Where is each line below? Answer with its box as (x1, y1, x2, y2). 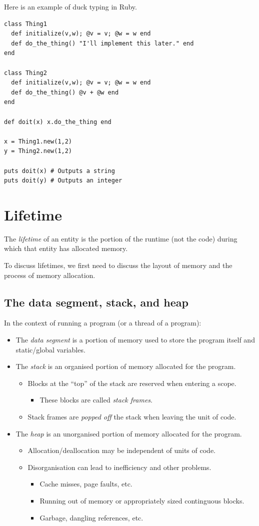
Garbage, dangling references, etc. (39, 512, 143, 522)
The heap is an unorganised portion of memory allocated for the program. (15, 428, 242, 438)
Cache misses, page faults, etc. (39, 478, 132, 489)
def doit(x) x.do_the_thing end (4, 118, 111, 125)
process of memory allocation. (4, 269, 95, 280)
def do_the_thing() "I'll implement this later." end (11, 39, 194, 47)
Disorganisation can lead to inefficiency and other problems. (27, 461, 211, 472)
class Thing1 (4, 20, 47, 27)
